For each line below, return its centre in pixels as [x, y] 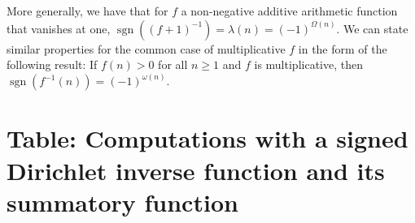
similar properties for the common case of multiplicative [146, 48]
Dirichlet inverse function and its [196, 170]
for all [173, 64]
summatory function [122, 202]
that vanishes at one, [59, 28]
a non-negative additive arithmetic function [289, 11]
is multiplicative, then [308, 64]
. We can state [372, 28]
